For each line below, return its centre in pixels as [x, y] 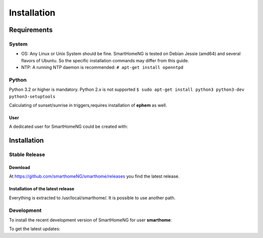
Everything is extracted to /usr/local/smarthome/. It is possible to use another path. [92, 198]
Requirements [31, 30]
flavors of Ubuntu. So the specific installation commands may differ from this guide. [105, 60]
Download [19, 167]
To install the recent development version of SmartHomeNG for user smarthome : [91, 220]
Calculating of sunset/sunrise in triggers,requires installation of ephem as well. [88, 105]
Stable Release [27, 154]
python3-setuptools [32, 96]
